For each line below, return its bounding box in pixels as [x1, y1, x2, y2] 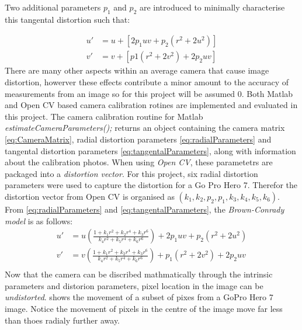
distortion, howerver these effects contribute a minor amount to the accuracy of [5, 76, 289, 88]
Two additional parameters [5, 1, 101, 13]
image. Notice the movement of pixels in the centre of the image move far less [5, 303, 283, 315]
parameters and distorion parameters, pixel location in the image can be [5, 279, 263, 291]
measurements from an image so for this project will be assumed [5, 87, 235, 99]
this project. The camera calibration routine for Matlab [5, 110, 203, 122]
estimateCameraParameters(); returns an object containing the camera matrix [5, 121, 285, 134]
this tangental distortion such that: [5, 13, 130, 25]
